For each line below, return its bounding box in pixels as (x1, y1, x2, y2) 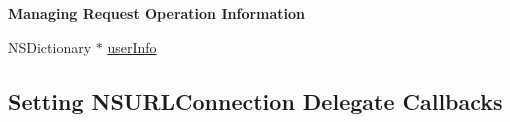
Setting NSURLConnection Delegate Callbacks (8, 85, 503, 116)
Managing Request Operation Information (8, 3, 306, 23)
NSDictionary (8, 36, 92, 57)
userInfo (107, 36, 157, 57)
